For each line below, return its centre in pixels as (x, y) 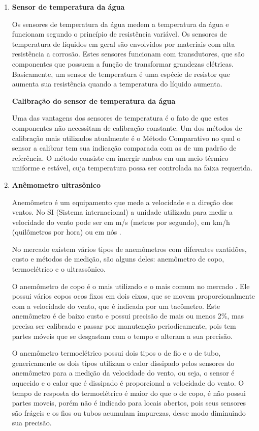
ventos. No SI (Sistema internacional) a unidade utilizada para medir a (122, 212)
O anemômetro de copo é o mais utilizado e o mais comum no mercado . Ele (131, 286)
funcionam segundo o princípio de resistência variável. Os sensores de (119, 34)
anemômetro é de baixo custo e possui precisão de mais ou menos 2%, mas (128, 316)
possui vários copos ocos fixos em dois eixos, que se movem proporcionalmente (134, 296)
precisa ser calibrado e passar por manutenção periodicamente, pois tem (124, 326)
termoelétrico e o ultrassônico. (59, 269)
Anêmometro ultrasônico (56, 184)
